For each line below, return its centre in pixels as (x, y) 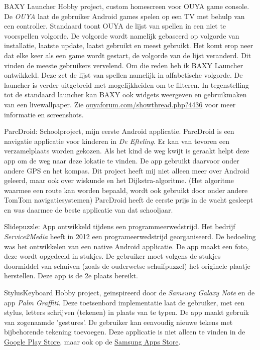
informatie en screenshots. (44, 114)
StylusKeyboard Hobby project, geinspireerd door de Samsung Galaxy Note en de (129, 293)
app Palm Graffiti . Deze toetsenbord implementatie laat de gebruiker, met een (124, 302)
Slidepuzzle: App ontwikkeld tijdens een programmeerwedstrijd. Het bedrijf (120, 226)
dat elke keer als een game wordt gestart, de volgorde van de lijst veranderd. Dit (128, 55)
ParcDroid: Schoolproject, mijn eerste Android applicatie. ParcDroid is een (119, 131)
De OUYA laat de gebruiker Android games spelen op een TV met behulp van (124, 16)
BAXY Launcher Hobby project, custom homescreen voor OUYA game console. (127, 6)
